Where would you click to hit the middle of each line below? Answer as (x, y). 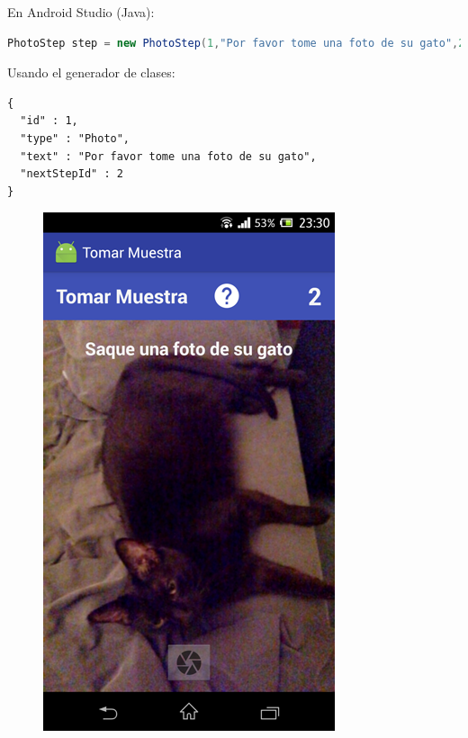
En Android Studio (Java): (81, 12)
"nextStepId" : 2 (72, 174)
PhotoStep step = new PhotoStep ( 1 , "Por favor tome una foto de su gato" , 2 (236, 43)
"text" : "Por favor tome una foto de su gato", (168, 156)
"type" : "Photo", (75, 138)
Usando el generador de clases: (91, 72)
